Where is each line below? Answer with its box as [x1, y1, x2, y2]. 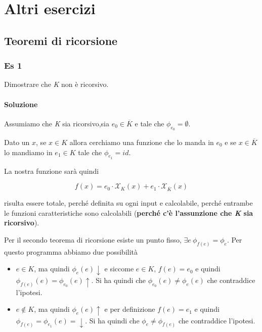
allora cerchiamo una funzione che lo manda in [69, 136, 214, 147]
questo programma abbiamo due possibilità [4, 246, 138, 257]
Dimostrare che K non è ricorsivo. [4, 79, 109, 89]
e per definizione [104, 304, 155, 314]
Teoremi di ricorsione [4, 32, 118, 48]
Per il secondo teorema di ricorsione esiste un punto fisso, [4, 234, 182, 245]
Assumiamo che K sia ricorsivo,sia [4, 118, 109, 128]
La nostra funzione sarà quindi [4, 165, 99, 176]
